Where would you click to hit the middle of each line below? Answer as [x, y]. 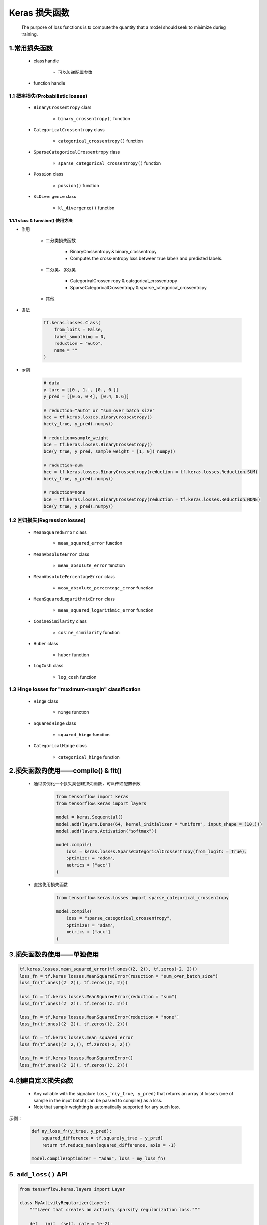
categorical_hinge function [89, 757]
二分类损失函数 [61, 241]
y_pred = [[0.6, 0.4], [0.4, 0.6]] [86, 396]
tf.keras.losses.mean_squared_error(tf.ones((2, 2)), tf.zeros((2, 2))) [108, 969]
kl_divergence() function [86, 208]
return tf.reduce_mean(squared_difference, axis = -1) [109, 1145]
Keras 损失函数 [39, 13]
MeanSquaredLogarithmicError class [74, 599]
